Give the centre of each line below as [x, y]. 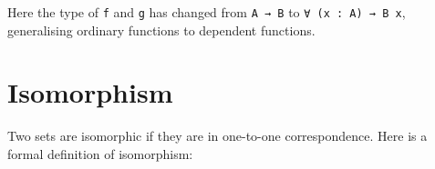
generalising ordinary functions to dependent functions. [161, 30]
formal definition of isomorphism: [100, 153]
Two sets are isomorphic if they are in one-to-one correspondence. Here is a [217, 136]
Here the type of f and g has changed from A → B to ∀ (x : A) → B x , [207, 12]
